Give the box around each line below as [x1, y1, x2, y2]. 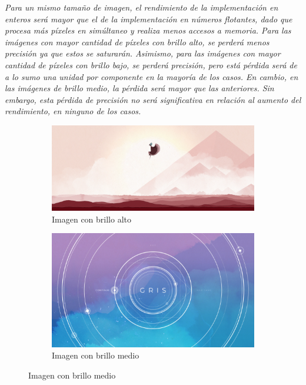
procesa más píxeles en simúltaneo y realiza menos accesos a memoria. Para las [5, 24, 291, 36]
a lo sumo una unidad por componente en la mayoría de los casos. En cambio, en [5, 70, 298, 82]
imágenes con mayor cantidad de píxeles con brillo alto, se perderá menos [5, 35, 270, 48]
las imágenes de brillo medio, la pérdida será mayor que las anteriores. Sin [5, 82, 274, 94]
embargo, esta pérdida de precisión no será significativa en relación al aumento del [5, 93, 301, 105]
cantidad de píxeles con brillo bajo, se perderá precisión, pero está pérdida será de [5, 58, 297, 71]
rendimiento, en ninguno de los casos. [5, 105, 141, 117]
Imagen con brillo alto [52, 213, 131, 225]
